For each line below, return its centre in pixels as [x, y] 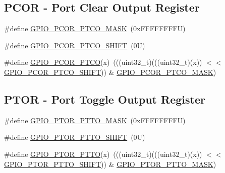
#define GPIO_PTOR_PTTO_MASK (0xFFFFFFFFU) [95, 120]
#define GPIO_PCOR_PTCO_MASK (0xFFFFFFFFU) [95, 28]
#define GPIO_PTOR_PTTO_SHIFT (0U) [75, 137]
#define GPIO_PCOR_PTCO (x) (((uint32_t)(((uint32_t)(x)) [103, 62]
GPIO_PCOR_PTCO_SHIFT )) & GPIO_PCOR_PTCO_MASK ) [110, 72]
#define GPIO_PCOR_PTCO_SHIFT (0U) [75, 45]
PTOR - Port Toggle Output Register [105, 99]
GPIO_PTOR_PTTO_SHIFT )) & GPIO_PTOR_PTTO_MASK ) [110, 164]
